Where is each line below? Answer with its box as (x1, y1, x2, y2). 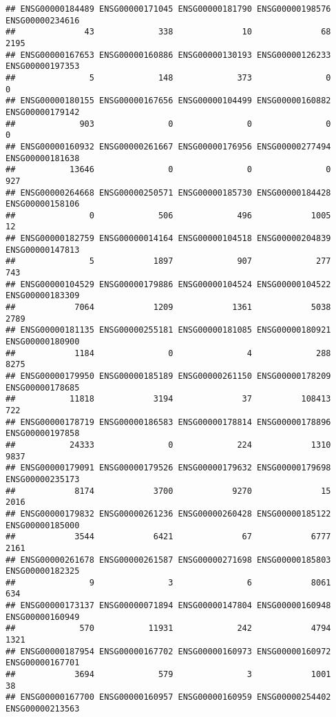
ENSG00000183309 (6, 291, 80, 301)
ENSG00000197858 (6, 428, 80, 439)
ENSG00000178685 (6, 382, 80, 393)
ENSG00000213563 (6, 704, 80, 714)
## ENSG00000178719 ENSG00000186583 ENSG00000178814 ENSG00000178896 (6, 417, 331, 427)
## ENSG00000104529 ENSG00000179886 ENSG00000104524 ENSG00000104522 (6, 279, 331, 289)
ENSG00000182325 (6, 566, 80, 576)
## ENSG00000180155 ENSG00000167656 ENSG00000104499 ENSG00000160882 (6, 96, 331, 106)
